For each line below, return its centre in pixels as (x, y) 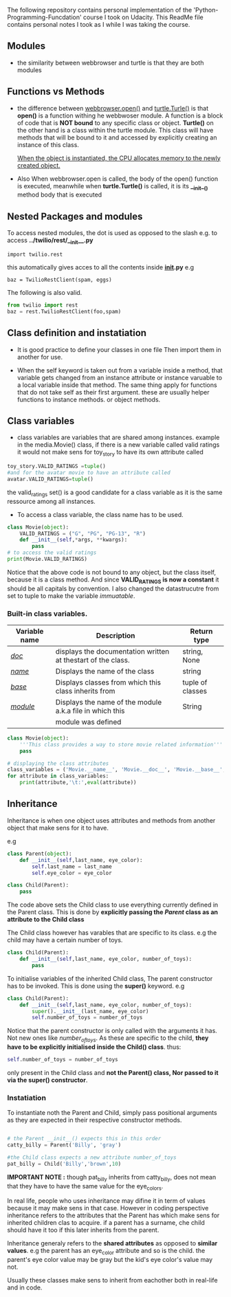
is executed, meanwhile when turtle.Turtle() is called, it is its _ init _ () (112, 187)
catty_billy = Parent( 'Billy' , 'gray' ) (64, 1145)
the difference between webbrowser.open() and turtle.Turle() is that (113, 108)
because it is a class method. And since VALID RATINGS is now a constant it (113, 580)
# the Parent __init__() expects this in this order (84, 1139)
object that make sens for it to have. (58, 828)
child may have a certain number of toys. (65, 940)
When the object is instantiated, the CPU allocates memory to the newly (119, 158)
